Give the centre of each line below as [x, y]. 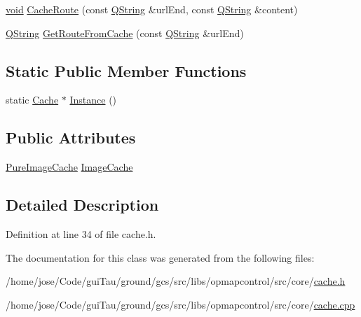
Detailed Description [82, 205]
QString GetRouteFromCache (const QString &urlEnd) [125, 33]
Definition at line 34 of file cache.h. [81, 233]
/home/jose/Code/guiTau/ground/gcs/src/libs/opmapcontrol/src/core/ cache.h [176, 281]
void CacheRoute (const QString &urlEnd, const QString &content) [152, 9]
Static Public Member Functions [126, 70]
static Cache [32, 100]
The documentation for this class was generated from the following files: [160, 257]
